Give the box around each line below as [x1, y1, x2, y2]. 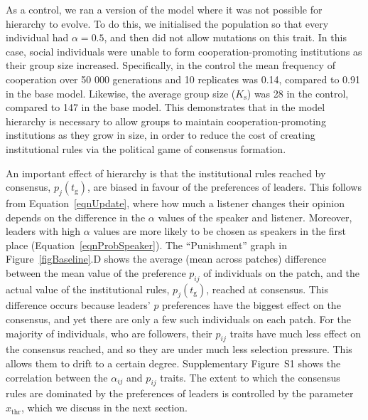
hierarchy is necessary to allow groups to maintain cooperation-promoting [6, 113, 326, 128]
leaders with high [6, 224, 81, 238]
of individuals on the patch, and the [203, 265, 360, 280]
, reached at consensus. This [206, 281, 329, 296]
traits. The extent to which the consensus [160, 369, 340, 384]
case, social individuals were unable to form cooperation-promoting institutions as [6, 43, 362, 58]
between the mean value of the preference [6, 265, 186, 280]
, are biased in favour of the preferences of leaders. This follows [87, 179, 362, 194]
